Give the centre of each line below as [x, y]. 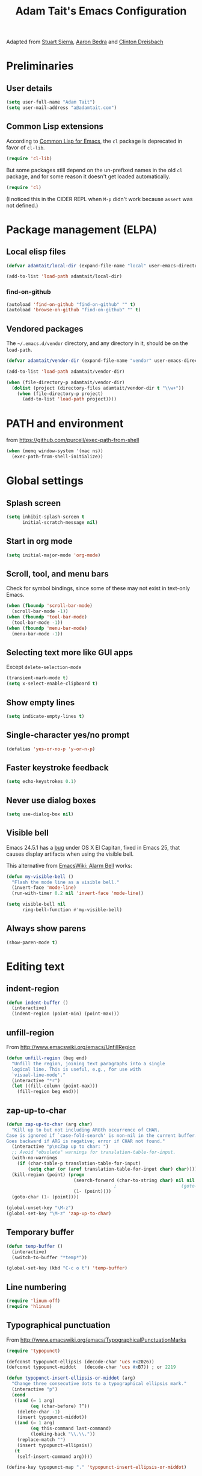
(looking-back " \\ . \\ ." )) [63, 1434]
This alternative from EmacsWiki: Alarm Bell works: [69, 865]
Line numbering [36, 1287]
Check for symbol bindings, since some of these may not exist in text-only [98, 588]
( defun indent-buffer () [37, 1003]
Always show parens [46, 929]
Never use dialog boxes [51, 800]
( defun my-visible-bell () [40, 877]
